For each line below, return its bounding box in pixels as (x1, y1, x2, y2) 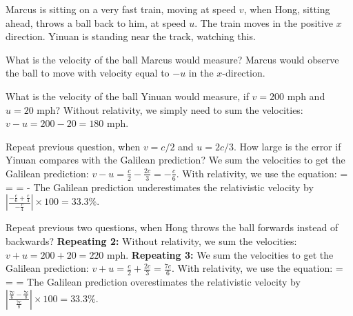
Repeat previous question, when (6, 139, 141, 153)
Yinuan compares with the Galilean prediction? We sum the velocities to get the (6, 152, 345, 167)
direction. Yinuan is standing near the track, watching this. (6, 29, 256, 43)
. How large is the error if (234, 139, 341, 153)
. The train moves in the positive (194, 15, 334, 30)
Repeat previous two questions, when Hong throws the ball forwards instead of (6, 220, 339, 235)
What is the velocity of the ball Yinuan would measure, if (6, 88, 249, 103)
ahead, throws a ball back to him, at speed (6, 15, 186, 30)
